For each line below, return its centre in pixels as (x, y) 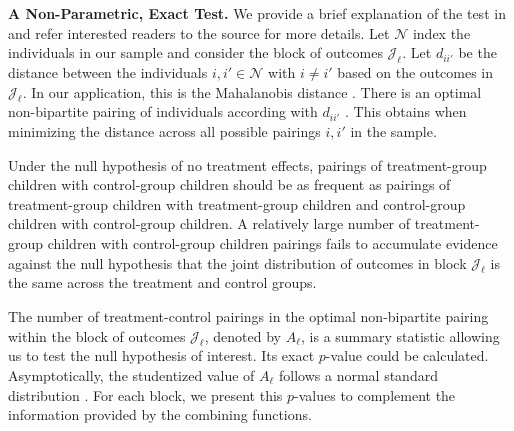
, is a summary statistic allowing (400, 335)
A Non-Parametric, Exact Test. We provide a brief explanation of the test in (257, 13)
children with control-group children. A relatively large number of (209, 223)
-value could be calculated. (407, 355)
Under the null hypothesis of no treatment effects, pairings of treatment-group (247, 164)
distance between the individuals (108, 71)
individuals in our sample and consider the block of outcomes (195, 52)
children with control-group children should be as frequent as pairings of (229, 184)
